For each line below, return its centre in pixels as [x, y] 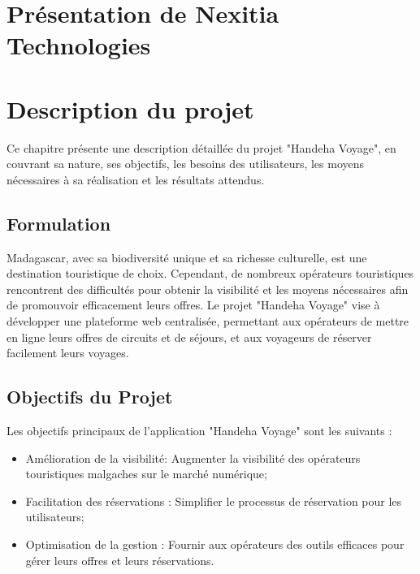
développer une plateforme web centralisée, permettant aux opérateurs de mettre [208, 321]
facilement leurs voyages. [68, 353]
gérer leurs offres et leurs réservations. [120, 560]
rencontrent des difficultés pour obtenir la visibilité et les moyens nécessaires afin [208, 289]
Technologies [79, 45]
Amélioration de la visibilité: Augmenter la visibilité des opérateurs [193, 457]
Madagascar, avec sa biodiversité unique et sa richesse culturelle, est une [187, 257]
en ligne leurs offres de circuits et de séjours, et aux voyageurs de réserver [189, 337]
